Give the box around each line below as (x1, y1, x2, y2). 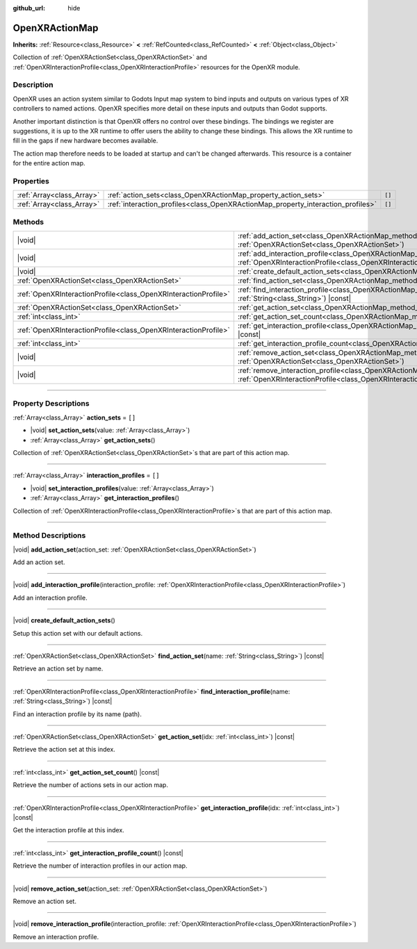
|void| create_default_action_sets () (13, 616, 116, 625)
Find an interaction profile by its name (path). (13, 709, 142, 718)
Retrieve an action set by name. (13, 664, 104, 673)
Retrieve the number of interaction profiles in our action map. (13, 861, 188, 870)
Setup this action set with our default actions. (13, 629, 142, 637)
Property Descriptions (13, 399, 90, 409)
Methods (13, 217, 44, 226)
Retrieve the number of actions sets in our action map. (13, 781, 168, 789)
